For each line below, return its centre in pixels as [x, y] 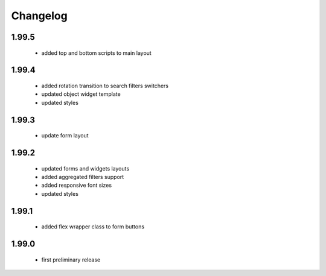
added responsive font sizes [76, 185]
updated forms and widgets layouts [85, 168]
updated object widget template [81, 94]
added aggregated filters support [83, 177]
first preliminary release [71, 260]
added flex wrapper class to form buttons [93, 227]
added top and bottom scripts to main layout [97, 53]
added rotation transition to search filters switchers [105, 86]
